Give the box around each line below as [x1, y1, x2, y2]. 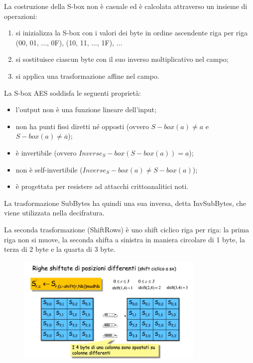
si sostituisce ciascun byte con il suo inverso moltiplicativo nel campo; [15, 54, 229, 64]
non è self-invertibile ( [15, 164, 83, 175]
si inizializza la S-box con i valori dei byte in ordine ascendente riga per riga [15, 27, 248, 38]
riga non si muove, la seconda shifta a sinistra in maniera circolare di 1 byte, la [4, 234, 245, 244]
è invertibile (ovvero [15, 147, 77, 158]
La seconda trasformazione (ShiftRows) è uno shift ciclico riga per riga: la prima [4, 224, 250, 234]
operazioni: [4, 10, 37, 21]
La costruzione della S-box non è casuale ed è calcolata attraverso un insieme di [4, 1, 248, 11]
